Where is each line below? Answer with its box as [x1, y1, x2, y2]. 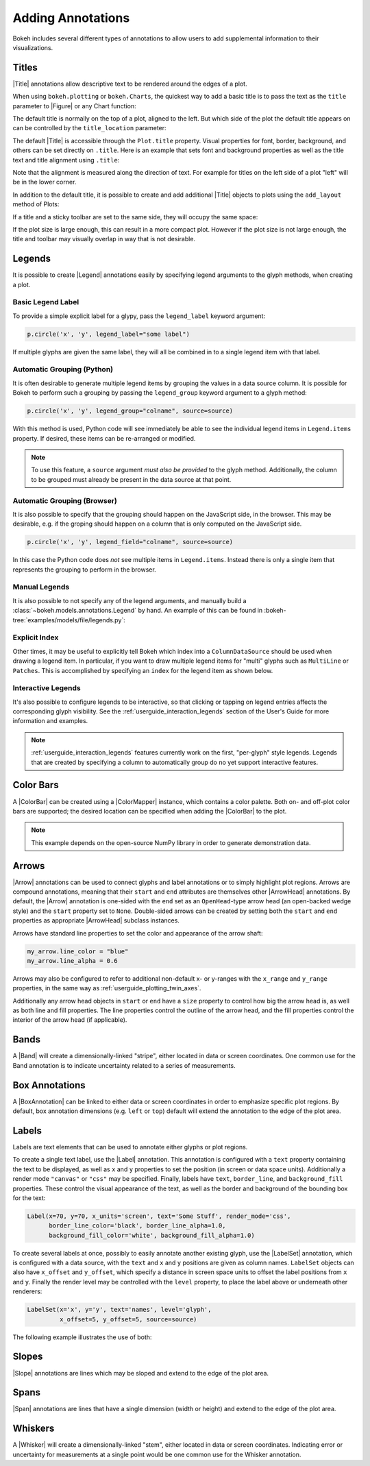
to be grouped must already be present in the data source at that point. [31, 475, 232, 483]
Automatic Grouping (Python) [12, 365, 114, 374]
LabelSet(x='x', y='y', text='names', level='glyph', [27, 1306, 212, 1314]
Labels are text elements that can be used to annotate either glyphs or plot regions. [12, 1143, 248, 1151]
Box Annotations [12, 1079, 86, 1091]
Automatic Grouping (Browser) [12, 496, 118, 505]
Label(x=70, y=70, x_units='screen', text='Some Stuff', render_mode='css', [27, 1212, 291, 1220]
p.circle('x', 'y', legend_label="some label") [27, 330, 190, 338]
